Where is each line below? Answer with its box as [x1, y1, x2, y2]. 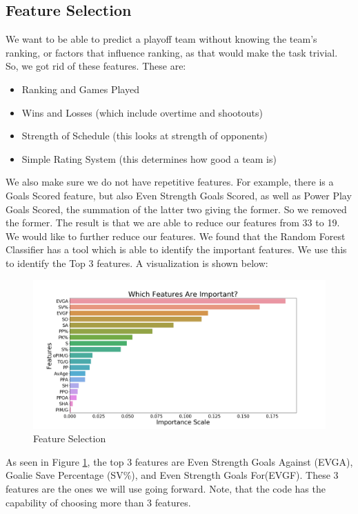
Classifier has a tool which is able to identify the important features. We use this [6, 242, 347, 257]
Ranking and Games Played [21, 81, 139, 96]
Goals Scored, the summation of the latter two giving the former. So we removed [6, 201, 347, 216]
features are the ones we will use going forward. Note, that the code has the [6, 482, 326, 496]
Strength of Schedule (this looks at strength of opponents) [21, 128, 268, 143]
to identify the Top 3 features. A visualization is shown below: [6, 255, 268, 270]
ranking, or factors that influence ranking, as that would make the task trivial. [6, 45, 338, 59]
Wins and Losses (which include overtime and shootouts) [21, 105, 263, 119]
